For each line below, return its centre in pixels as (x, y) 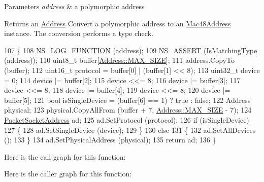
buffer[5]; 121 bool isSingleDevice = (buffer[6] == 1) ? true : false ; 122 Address (127, 100)
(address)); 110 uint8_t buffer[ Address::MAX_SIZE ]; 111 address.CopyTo (119, 60)
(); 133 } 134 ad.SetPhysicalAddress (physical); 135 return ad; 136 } (110, 140)
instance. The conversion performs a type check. (79, 33)
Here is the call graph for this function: (65, 156)
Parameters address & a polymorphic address (74, 6)
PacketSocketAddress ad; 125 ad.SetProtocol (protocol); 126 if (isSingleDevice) (127, 119)
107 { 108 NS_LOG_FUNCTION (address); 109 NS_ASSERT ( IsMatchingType (131, 50)
